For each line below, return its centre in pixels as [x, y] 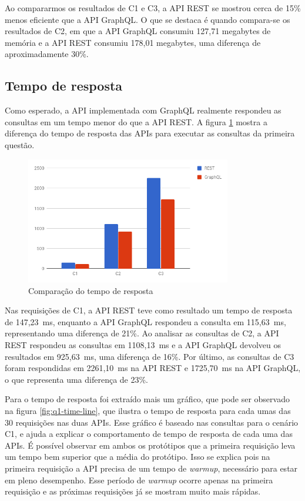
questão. [20, 144]
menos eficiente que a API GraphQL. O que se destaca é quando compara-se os [148, 19]
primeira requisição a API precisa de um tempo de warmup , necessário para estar [151, 468]
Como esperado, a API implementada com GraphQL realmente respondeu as [143, 110]
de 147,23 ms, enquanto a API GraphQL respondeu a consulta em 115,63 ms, [145, 321]
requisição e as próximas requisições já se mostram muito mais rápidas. [133, 491]
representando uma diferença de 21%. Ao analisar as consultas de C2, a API [142, 333]
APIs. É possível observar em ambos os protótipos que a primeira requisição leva [150, 445]
